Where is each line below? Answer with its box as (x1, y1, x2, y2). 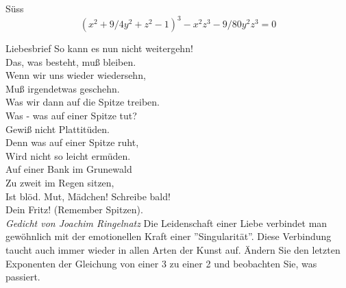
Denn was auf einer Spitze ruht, (5, 135, 139, 149)
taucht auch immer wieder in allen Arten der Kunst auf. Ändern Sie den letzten (5, 243, 341, 256)
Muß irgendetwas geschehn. (5, 81, 120, 95)
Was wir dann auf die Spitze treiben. (5, 95, 160, 109)
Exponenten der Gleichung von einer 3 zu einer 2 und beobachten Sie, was (5, 256, 317, 270)
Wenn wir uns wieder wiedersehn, (5, 68, 146, 82)
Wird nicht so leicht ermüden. (5, 148, 131, 163)
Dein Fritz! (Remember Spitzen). (5, 202, 143, 217)
